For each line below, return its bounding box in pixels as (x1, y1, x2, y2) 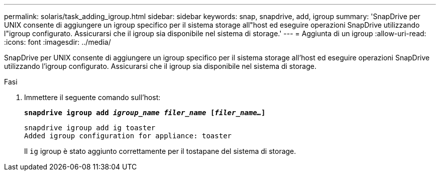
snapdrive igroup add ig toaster (24, 124, 156, 132)
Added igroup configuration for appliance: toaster (24, 132, 232, 140)
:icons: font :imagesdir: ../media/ (4, 38, 111, 46)
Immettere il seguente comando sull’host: (24, 93, 161, 102)
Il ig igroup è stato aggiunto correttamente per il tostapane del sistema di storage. (24, 147, 296, 155)
